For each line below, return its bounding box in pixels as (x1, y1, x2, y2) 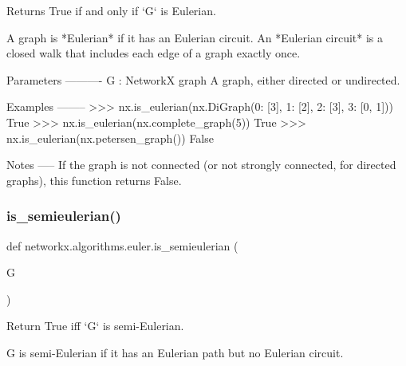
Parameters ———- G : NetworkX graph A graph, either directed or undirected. (6, 71, 400, 88)
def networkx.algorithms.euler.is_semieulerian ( (6, 237, 238, 254)
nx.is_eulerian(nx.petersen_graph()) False (6, 129, 214, 146)
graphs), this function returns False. (6, 171, 182, 188)
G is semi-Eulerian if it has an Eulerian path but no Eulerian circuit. (6, 344, 344, 360)
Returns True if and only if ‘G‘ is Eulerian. (6, 2, 216, 18)
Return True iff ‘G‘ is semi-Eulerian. (6, 317, 184, 334)
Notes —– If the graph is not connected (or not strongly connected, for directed (6, 156, 396, 173)
